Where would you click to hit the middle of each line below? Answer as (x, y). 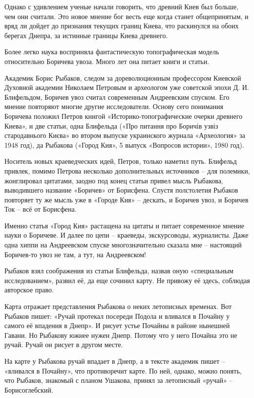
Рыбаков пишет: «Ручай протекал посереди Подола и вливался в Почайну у (117, 316)
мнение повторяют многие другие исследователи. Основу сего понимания (114, 106)
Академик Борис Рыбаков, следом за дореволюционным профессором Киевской (123, 77)
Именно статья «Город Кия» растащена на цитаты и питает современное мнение (125, 225)
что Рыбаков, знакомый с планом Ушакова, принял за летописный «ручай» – (119, 380)
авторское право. (29, 290)
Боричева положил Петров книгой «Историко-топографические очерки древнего (124, 116)
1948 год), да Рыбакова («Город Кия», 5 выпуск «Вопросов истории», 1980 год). (124, 144)
